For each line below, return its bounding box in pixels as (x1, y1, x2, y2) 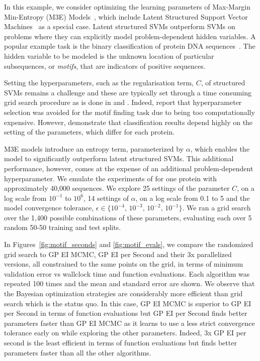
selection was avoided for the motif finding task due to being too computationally (4, 106, 255, 117)
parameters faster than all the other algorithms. (4, 347, 151, 357)
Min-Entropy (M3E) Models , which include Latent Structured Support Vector (4, 11, 248, 22)
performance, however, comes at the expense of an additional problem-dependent (4, 163, 253, 173)
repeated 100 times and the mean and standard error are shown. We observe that (4, 278, 255, 289)
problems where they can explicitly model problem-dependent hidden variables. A (4, 31, 256, 41)
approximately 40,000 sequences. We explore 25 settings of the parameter (4, 183, 230, 193)
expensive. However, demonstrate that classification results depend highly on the (4, 116, 253, 127)
